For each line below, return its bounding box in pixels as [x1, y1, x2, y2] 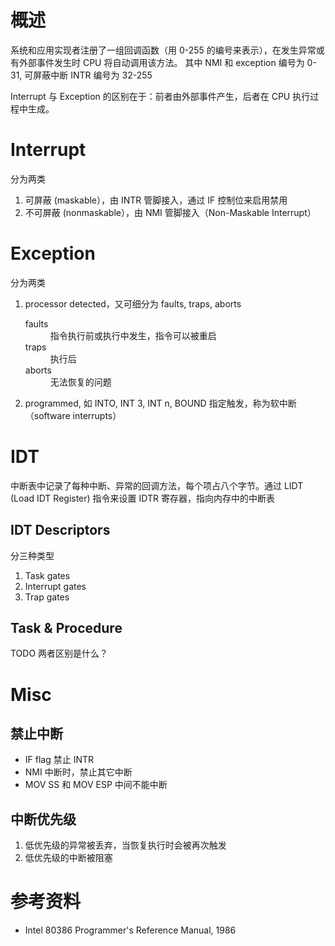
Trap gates [24, 591, 70, 603]
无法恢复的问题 [49, 376, 112, 388]
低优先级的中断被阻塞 [24, 852, 113, 864]
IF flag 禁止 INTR [24, 754, 95, 766]
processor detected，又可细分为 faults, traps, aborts [24, 297, 242, 310]
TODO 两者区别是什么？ [10, 647, 109, 660]
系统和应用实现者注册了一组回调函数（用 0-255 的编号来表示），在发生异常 [10, 44, 317, 56]
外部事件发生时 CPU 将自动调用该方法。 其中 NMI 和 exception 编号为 [18, 56, 305, 68]
